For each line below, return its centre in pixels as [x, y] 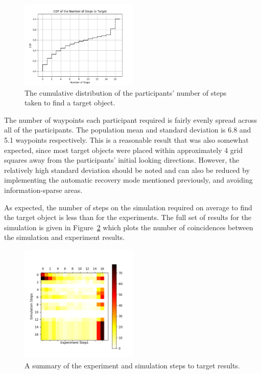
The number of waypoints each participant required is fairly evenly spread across [130, 119]
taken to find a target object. [70, 103]
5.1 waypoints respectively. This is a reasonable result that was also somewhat [126, 139]
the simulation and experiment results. [64, 237]
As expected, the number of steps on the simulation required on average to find [128, 207]
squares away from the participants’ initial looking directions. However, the [122, 160]
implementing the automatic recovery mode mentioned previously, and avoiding [128, 180]
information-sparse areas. [43, 190]
